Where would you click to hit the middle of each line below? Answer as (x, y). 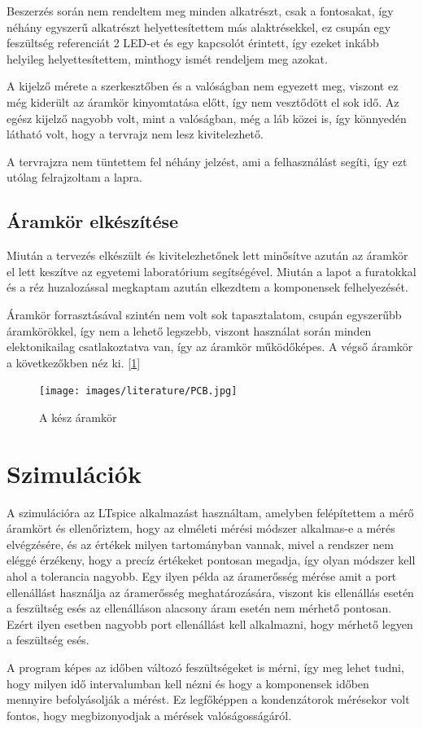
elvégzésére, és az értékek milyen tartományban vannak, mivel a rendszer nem (200, 544)
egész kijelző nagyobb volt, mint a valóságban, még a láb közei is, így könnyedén (207, 118)
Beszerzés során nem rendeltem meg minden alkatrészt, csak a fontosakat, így (200, 11)
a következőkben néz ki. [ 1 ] (74, 362)
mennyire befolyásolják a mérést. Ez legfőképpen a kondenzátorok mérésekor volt (208, 699)
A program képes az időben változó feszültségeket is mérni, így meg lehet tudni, (205, 668)
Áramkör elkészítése (93, 221)
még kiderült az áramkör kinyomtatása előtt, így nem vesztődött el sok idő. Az (203, 101)
